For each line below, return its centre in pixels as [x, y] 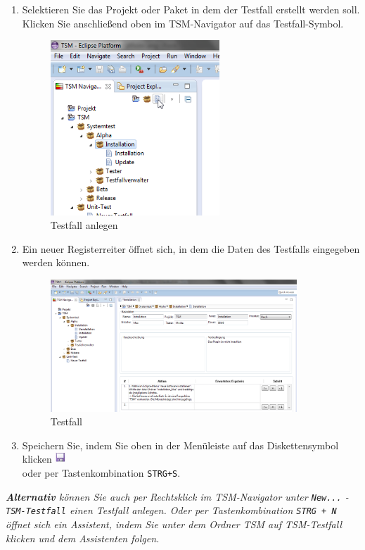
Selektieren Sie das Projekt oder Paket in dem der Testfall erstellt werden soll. [191, 9]
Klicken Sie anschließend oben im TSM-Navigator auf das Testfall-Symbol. [183, 23]
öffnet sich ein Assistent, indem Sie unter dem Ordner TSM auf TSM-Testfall [174, 524]
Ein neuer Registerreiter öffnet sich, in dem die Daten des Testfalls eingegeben [191, 248]
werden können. [56, 262]
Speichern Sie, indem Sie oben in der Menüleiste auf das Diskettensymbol [180, 445]
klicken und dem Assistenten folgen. [83, 538]
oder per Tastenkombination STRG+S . [101, 473]
